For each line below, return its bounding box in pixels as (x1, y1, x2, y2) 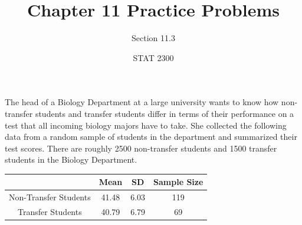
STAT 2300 (133, 51, 174, 63)
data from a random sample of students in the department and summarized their (5, 130, 297, 143)
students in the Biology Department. (5, 153, 137, 166)
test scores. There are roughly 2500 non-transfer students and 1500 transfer (5, 142, 277, 154)
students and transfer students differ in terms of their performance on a (35, 107, 294, 119)
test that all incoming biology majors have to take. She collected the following (5, 119, 287, 131)
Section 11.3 (132, 32, 175, 44)
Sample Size (153, 176, 203, 188)
